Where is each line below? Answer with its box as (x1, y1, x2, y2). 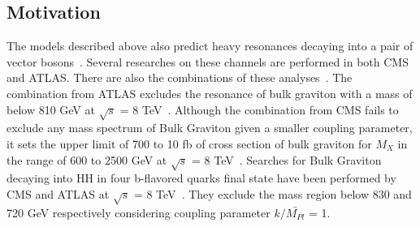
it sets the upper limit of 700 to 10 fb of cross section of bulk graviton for (6, 135, 372, 152)
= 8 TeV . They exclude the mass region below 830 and (133, 185, 412, 202)
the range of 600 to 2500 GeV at (6, 151, 167, 168)
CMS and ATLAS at (6, 185, 110, 202)
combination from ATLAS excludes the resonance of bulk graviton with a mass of (6, 84, 413, 101)
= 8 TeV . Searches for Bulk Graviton (191, 151, 382, 168)
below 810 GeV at (6, 101, 95, 118)
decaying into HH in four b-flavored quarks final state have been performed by (6, 169, 396, 186)
